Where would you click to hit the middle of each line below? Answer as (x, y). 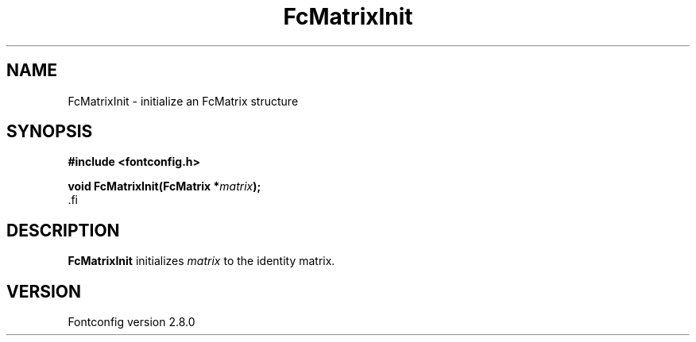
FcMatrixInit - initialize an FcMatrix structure (183, 101)
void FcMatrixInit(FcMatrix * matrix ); (164, 186)
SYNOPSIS (50, 132)
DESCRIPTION (63, 230)
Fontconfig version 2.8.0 (131, 322)
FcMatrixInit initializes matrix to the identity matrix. (201, 261)
